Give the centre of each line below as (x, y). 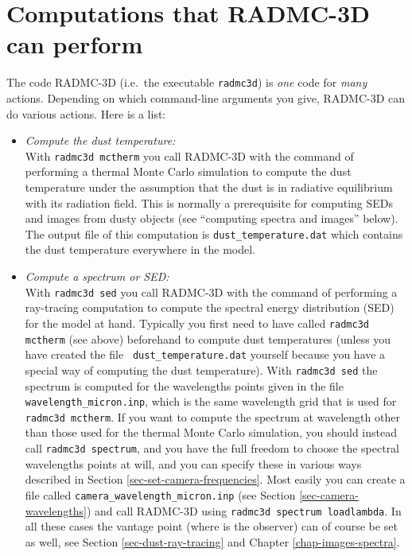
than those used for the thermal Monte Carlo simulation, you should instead (211, 432)
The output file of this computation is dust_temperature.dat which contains (214, 233)
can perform (75, 44)
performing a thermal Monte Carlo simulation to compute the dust (188, 171)
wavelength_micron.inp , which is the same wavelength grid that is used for (211, 401)
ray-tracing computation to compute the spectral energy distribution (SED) (210, 307)
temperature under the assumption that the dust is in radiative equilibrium (209, 187)
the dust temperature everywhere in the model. (140, 249)
